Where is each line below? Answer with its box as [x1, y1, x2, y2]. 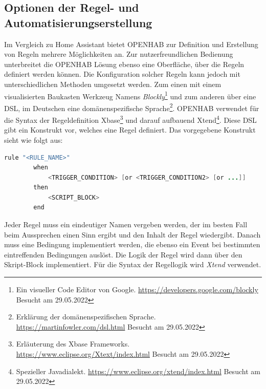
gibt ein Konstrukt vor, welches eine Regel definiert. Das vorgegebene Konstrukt [4, 124, 256, 135]
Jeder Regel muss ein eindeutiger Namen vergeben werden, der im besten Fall [4, 219, 248, 230]
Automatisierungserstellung [4, 14, 152, 30]
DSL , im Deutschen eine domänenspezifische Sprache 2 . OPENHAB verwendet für [4, 101, 259, 113]
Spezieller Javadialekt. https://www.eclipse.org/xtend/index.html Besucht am [16, 365, 260, 376]
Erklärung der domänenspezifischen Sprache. [16, 311, 156, 322]
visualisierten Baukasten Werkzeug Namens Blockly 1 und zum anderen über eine [4, 89, 256, 101]
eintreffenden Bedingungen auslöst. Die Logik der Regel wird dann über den [4, 249, 242, 260]
